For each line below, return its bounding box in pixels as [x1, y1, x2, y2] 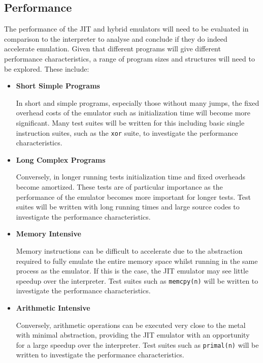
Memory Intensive [16, 228, 81, 239]
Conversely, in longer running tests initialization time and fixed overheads [16, 171, 246, 182]
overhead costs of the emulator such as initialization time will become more [16, 107, 250, 118]
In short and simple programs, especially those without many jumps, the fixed [16, 97, 259, 108]
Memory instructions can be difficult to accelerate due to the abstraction [16, 245, 243, 256]
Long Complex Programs [16, 154, 106, 165]
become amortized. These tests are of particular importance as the [16, 181, 223, 192]
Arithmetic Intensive [16, 302, 90, 313]
